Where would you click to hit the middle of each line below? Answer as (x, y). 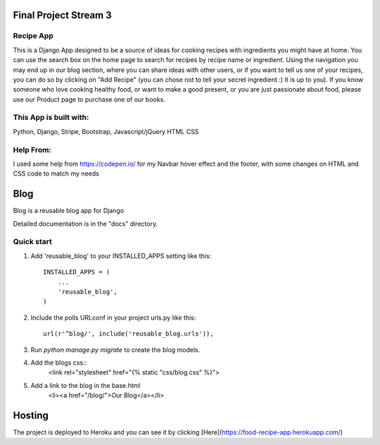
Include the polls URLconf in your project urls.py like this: (113, 317)
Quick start (33, 242)
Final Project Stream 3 (62, 15)
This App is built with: (51, 118)
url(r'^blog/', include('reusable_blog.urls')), (128, 334)
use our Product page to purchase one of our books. (89, 99)
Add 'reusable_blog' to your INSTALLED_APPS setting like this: (121, 256)
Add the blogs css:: (59, 362)
